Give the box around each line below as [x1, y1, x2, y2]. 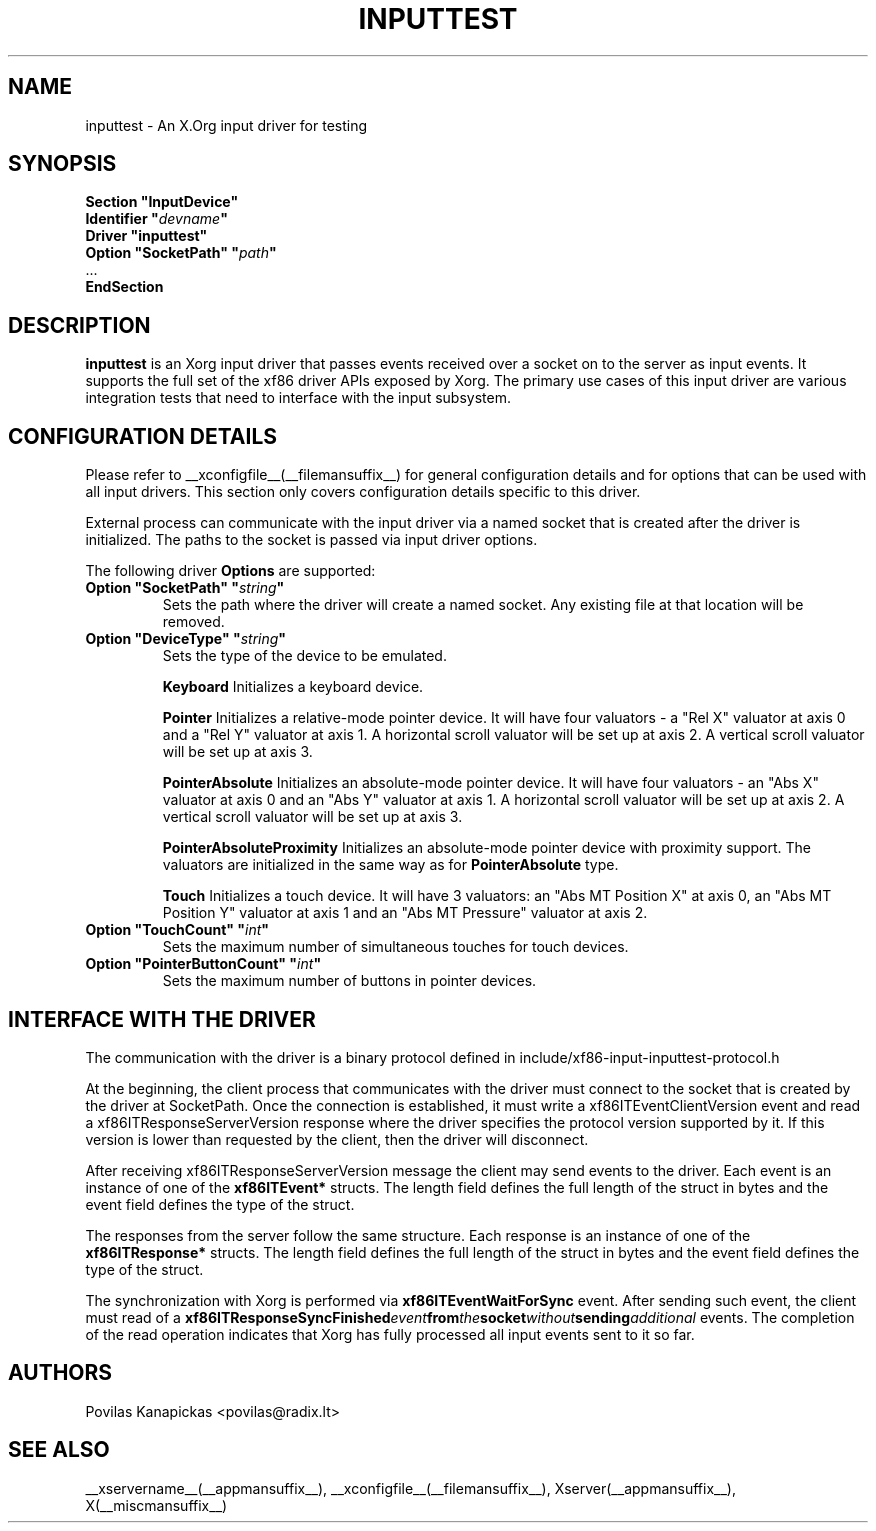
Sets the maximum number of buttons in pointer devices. [162, 972, 537, 990]
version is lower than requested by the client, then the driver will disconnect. [85, 1130, 589, 1148]
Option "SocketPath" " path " [85, 244, 277, 262]
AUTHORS [8, 1360, 113, 1386]
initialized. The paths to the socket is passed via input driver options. [85, 531, 538, 549]
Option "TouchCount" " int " [85, 921, 270, 939]
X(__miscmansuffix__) [85, 1496, 228, 1514]
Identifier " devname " [85, 210, 228, 228]
